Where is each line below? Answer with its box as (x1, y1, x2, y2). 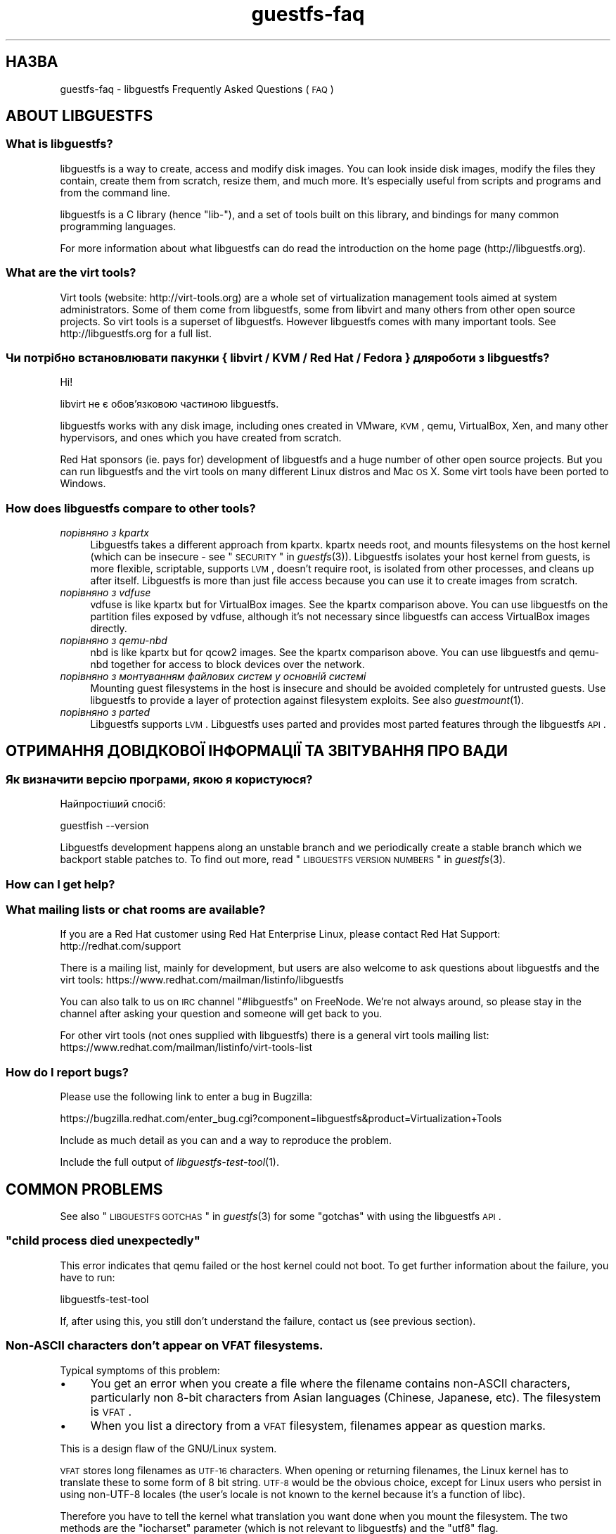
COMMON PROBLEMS (6, 1180, 163, 1198)
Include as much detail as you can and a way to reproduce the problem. (60, 1134, 392, 1147)
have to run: (60, 1271, 115, 1283)
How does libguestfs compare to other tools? (6, 501, 256, 515)
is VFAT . (90, 1404, 132, 1419)
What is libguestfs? (6, 137, 113, 151)
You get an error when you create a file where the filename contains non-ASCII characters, (90, 1376, 571, 1390)
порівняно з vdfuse (60, 586, 151, 599)
